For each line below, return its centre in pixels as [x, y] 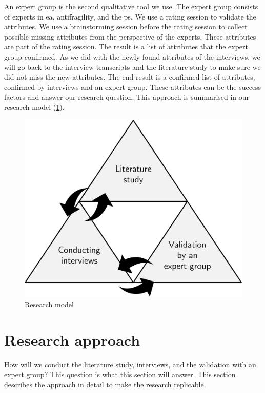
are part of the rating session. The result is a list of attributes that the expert [126, 46]
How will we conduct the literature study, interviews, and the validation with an [130, 364]
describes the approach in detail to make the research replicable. [105, 384]
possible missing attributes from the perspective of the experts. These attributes [130, 36]
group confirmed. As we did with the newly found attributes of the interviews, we [132, 56]
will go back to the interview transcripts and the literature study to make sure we [132, 67]
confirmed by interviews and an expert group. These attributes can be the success [133, 87]
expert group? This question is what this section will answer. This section [120, 374]
